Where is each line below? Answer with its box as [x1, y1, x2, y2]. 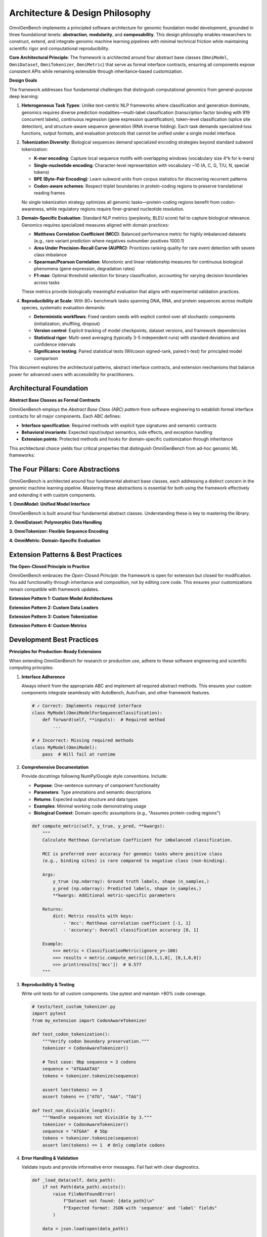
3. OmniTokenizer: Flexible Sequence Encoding [9, 528, 109, 534]
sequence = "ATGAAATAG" [42, 1066, 100, 1072]
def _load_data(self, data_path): [32, 1178, 116, 1183]
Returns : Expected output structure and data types [34, 796, 138, 802]
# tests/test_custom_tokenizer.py [32, 1003, 116, 1009]
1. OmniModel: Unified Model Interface [9, 501, 90, 507]
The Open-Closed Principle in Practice [9, 563, 90, 569]
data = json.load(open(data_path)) [42, 1226, 129, 1232]
